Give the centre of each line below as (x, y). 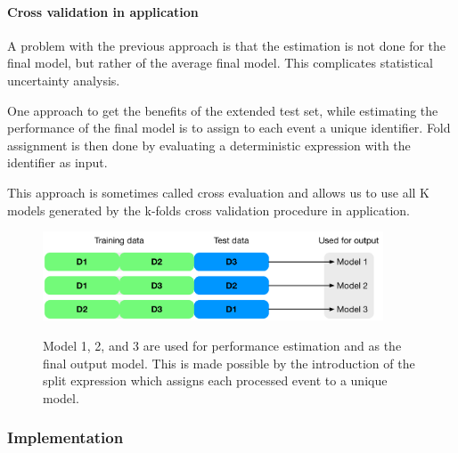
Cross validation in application (103, 11)
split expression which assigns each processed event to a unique (215, 380)
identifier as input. (57, 162)
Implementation (65, 437)
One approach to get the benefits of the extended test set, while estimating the (223, 110)
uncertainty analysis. (64, 80)
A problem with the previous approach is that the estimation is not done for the (227, 45)
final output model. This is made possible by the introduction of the (229, 363)
